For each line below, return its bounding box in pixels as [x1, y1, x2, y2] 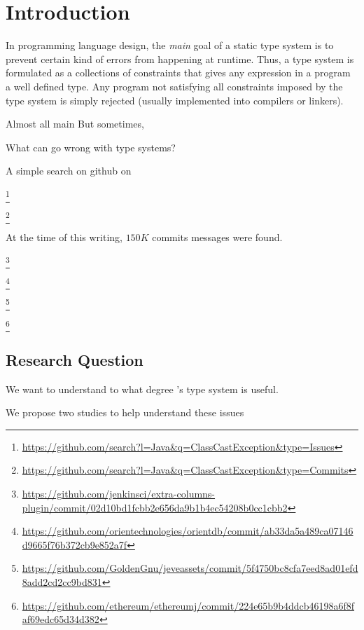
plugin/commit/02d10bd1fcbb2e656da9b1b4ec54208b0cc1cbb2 [22, 500, 288, 514]
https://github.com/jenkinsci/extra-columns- [22, 486, 216, 501]
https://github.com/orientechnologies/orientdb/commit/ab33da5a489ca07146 [22, 523, 353, 538]
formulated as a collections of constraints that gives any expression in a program [6, 65, 351, 80]
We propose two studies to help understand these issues [6, 405, 244, 420]
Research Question [6, 348, 143, 370]
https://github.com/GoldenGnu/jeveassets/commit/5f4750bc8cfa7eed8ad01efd [22, 561, 358, 575]
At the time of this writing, [6, 229, 122, 244]
